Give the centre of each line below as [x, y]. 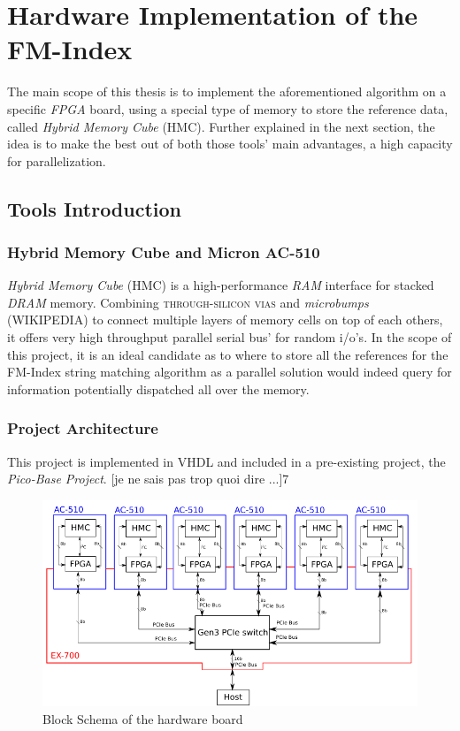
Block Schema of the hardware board [143, 718]
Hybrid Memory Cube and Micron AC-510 [164, 251]
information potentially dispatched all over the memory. [158, 388]
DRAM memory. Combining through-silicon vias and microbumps [188, 302]
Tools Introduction [95, 208]
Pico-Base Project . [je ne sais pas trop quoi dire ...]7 [148, 479]
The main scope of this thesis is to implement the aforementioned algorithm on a [227, 91]
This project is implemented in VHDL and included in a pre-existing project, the [226, 461]
